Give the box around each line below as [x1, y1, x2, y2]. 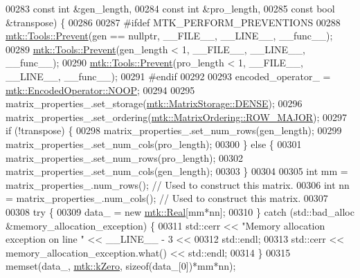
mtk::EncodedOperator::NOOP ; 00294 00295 [6, 82, 195, 97]
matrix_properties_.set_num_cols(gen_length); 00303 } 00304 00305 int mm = [6, 164, 348, 178]
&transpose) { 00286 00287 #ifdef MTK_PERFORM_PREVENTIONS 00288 [6, 15, 341, 29]
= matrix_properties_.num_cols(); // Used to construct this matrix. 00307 [6, 191, 328, 205]
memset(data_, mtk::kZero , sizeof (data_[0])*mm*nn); [6, 259, 236, 273]
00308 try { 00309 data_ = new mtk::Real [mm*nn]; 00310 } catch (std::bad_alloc [6, 204, 354, 219]
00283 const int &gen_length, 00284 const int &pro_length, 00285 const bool [6, 1, 335, 15]
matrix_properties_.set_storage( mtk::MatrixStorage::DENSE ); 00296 [6, 96, 303, 111]
